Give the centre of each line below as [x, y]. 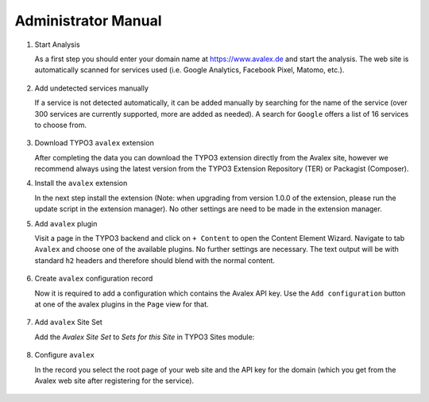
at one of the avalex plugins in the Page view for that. [122, 304]
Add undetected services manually [91, 88]
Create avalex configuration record [94, 279]
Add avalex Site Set [68, 323]
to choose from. [61, 125]
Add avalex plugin [66, 223]
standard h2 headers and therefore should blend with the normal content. [155, 260]
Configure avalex [65, 355]
